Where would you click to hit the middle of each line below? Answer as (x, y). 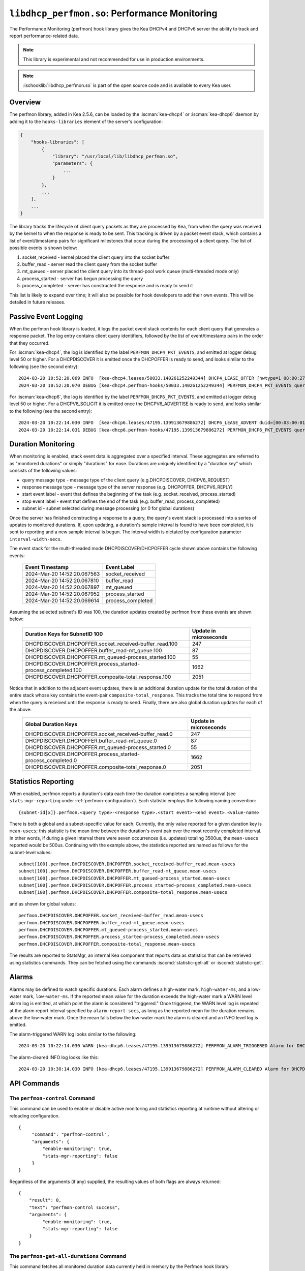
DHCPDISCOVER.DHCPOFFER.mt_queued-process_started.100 (101, 657)
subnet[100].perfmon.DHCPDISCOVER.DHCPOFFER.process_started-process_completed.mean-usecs (135, 885)
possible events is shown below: (43, 248)
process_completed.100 (54, 670)
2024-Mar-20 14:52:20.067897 (63, 587)
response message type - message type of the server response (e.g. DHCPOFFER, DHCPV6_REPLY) (128, 487)
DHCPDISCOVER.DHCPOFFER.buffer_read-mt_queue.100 (94, 650)
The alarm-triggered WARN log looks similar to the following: (73, 1034)
